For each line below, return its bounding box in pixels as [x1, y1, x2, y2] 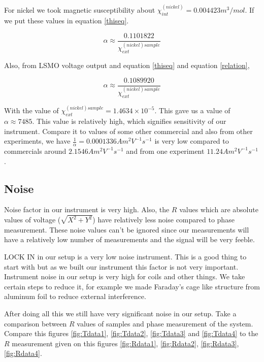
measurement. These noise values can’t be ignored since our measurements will [4, 224, 249, 235]
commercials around [4, 145, 67, 156]
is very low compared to [154, 136, 229, 146]
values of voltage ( [4, 214, 61, 225]
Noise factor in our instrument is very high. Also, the [4, 204, 170, 215]
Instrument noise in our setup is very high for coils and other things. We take [4, 271, 245, 282]
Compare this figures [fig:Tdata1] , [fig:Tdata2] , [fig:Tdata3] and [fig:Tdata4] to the [4, 328, 258, 339]
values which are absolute [179, 204, 258, 215]
